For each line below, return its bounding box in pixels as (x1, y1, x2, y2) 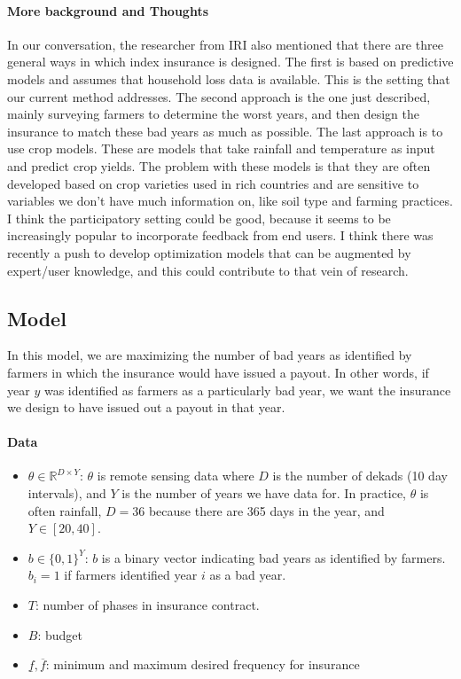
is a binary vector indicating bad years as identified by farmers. (101, 548, 446, 566)
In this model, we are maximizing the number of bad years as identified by (7, 346, 412, 364)
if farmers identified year (64, 566, 198, 584)
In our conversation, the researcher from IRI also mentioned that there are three (7, 35, 443, 53)
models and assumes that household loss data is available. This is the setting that (7, 69, 450, 88)
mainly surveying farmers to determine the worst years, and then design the (7, 105, 419, 123)
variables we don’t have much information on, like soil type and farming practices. (7, 191, 453, 210)
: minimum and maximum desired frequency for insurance (45, 655, 360, 674)
